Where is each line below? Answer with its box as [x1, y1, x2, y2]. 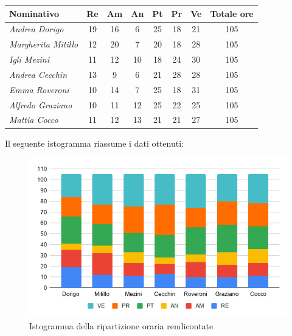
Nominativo [9, 7, 60, 19]
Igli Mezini [9, 53, 49, 66]
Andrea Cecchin [9, 68, 68, 80]
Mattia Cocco [9, 113, 58, 126]
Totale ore [210, 7, 254, 19]
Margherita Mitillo [9, 38, 78, 51]
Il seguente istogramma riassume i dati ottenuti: [5, 136, 184, 149]
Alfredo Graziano [9, 98, 72, 111]
